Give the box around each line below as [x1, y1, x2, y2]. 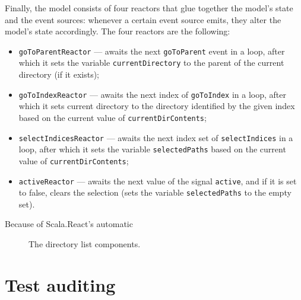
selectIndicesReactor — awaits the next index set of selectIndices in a [18, 131, 293, 143]
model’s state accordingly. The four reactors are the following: [5, 25, 230, 37]
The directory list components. [28, 238, 141, 250]
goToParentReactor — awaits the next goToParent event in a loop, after [18, 44, 285, 57]
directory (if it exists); [18, 68, 99, 81]
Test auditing [5, 272, 116, 296]
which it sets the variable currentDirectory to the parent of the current [18, 56, 284, 69]
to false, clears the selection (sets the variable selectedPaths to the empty [18, 186, 292, 199]
